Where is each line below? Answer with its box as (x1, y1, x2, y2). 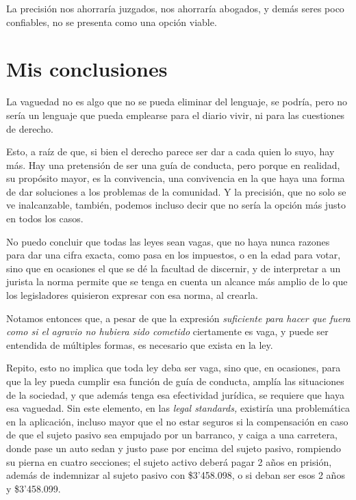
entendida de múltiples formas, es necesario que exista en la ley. (6, 337, 273, 352)
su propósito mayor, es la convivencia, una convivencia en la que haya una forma (6, 171, 345, 185)
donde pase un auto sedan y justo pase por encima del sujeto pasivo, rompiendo (6, 440, 341, 455)
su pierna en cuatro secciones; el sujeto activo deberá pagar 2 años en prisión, (6, 454, 332, 469)
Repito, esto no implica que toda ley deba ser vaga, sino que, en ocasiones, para (6, 360, 341, 375)
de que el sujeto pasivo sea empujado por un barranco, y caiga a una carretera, (6, 427, 338, 442)
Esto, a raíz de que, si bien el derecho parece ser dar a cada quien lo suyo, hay (6, 144, 335, 159)
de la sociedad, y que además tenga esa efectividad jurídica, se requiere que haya (6, 387, 344, 402)
